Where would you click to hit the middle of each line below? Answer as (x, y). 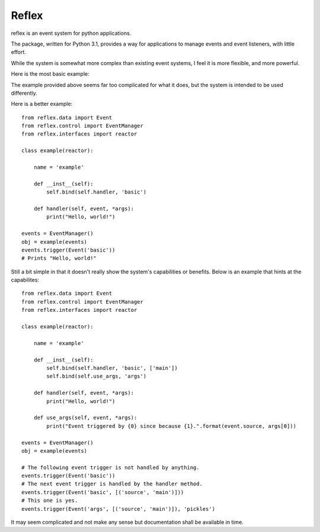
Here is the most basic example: (50, 74)
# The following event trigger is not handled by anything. (111, 467)
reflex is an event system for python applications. (71, 33)
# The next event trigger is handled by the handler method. (112, 484)
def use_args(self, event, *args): (85, 418)
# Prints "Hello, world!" (59, 258)
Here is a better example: (42, 104)
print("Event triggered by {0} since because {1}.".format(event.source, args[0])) (171, 426)
